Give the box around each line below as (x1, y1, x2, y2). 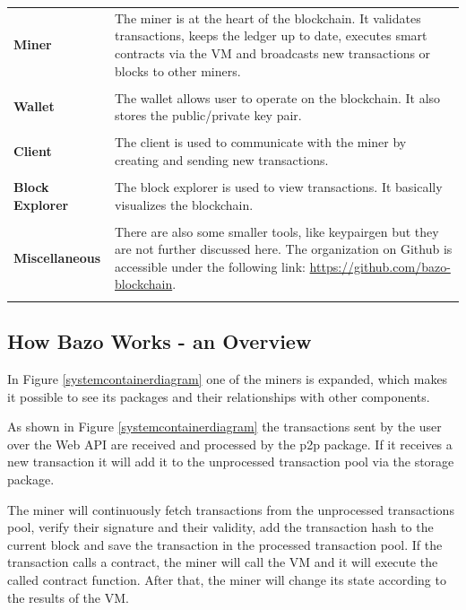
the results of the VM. (7, 588, 129, 606)
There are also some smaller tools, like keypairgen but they (115, 222, 439, 240)
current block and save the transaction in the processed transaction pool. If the (7, 535, 443, 553)
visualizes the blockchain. (115, 195, 254, 213)
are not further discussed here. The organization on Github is (115, 240, 453, 258)
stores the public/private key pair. (115, 106, 302, 125)
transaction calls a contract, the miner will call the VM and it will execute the (7, 553, 438, 571)
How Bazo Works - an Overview (7, 327, 312, 355)
